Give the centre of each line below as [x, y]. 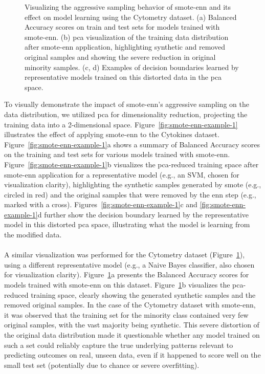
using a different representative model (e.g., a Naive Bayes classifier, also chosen [129, 264]
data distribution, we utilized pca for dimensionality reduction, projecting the [126, 114]
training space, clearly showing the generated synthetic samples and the [143, 294]
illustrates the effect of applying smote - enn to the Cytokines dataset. [112, 134]
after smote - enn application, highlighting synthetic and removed [125, 47]
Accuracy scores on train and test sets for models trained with [122, 27]
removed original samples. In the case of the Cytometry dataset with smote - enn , [130, 305]
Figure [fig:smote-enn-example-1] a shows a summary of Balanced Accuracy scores [132, 144]
